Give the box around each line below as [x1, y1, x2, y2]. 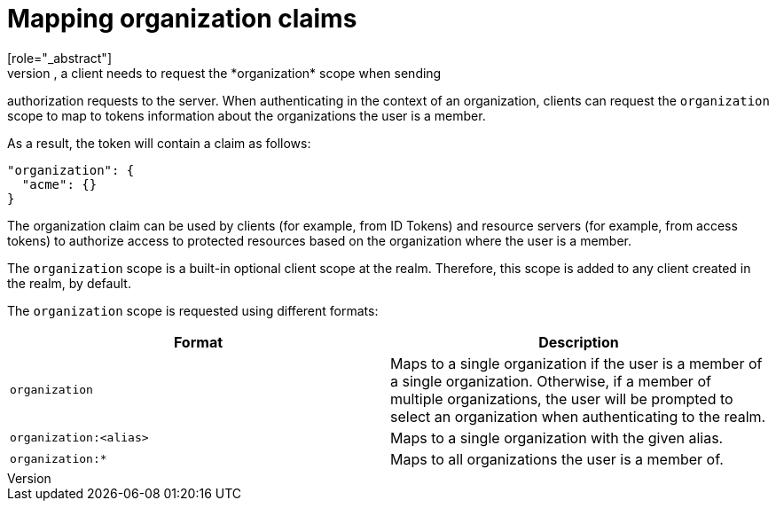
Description [538, 332, 619, 351]
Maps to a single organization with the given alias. [390, 428, 724, 447]
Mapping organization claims [7, 4, 357, 34]
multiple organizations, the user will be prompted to [390, 389, 733, 408]
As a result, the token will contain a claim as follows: [7, 135, 311, 151]
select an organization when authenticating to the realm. [390, 407, 766, 426]
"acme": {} [21, 176, 98, 191]
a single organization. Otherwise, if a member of [390, 371, 711, 390]
